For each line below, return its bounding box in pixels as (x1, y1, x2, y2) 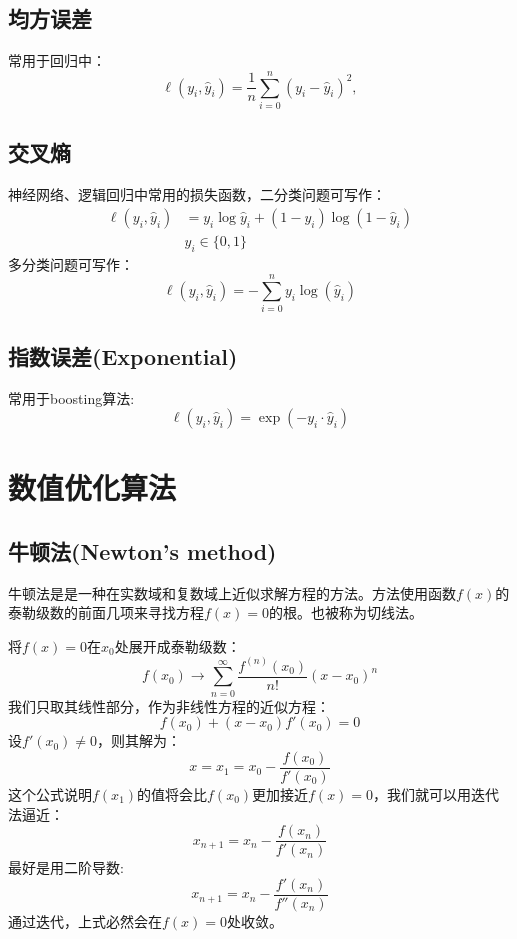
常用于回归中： (8, 50, 106, 71)
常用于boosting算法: (8, 387, 135, 408)
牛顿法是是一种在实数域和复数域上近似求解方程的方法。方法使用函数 (8, 582, 456, 603)
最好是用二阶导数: (8, 857, 124, 878)
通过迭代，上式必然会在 (8, 910, 162, 931)
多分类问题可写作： (8, 253, 134, 274)
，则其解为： (97, 730, 182, 751)
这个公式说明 (8, 783, 92, 804)
